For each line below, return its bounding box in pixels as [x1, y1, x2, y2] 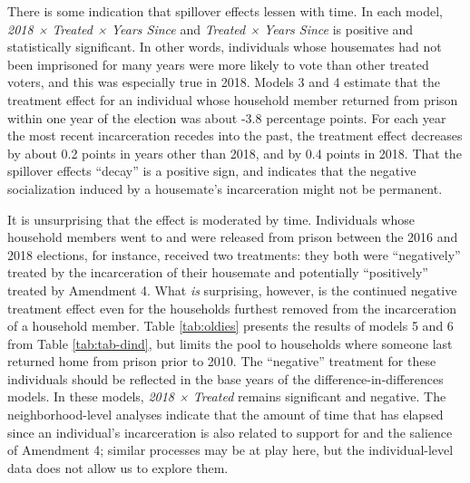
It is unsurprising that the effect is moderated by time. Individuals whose [7, 209, 415, 228]
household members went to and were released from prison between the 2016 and [7, 227, 458, 246]
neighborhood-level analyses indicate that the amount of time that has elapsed [7, 405, 444, 424]
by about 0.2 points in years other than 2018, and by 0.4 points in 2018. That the [7, 143, 462, 162]
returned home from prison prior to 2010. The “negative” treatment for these [7, 352, 436, 371]
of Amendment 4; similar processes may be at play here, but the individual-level [7, 440, 454, 459]
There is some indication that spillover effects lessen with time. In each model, [7, 2, 443, 20]
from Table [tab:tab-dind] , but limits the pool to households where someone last [7, 333, 453, 353]
